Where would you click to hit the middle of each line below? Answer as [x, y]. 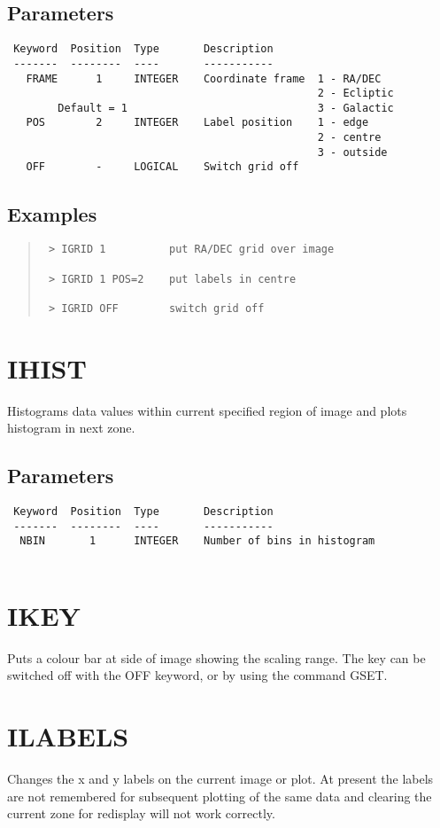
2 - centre [349, 138]
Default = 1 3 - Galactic [226, 108]
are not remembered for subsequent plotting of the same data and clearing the [220, 796]
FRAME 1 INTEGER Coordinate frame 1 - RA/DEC [204, 78]
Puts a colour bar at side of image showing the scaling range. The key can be [216, 657]
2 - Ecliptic [355, 94]
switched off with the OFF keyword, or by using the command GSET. [197, 675]
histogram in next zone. [71, 428]
